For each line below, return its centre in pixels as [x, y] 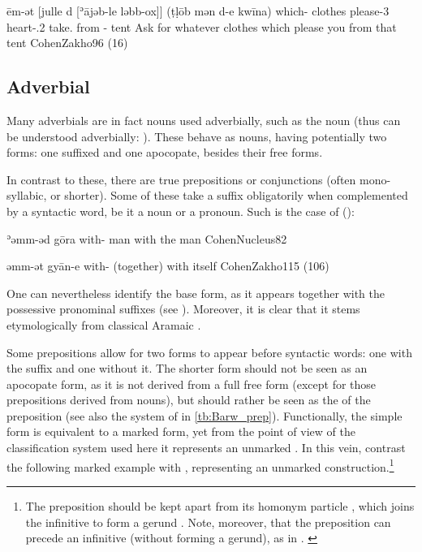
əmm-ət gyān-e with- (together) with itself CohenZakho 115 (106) [168, 266]
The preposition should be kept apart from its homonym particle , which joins [220, 505]
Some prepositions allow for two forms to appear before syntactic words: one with [209, 352]
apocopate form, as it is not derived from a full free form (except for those [192, 384]
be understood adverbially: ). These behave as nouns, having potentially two [197, 136]
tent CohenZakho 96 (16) [67, 43]
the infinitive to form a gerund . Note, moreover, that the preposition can [208, 522]
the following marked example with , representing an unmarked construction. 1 [200, 465]
